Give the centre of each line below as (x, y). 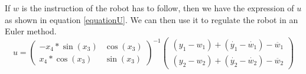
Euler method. (31, 31)
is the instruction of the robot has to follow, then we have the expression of (158, 8)
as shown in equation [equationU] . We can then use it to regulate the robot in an (152, 19)
